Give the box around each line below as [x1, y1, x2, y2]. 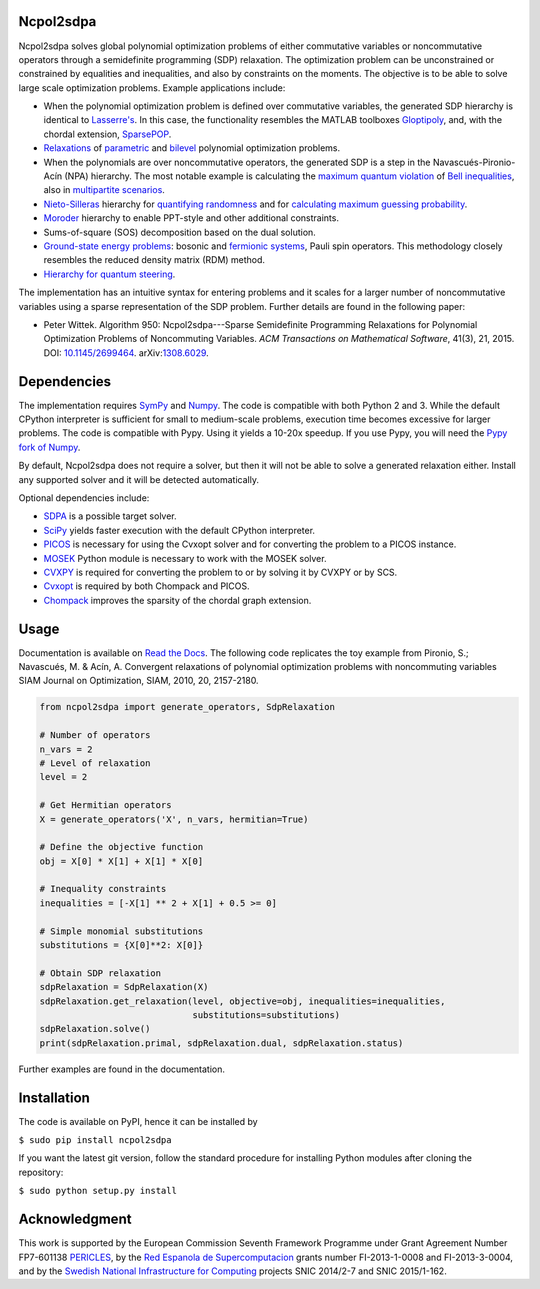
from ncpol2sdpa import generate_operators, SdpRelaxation [39, 701, 335, 713]
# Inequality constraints [39, 883, 167, 895]
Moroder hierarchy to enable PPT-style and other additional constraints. [43, 212, 340, 224]
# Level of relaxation [39, 757, 151, 769]
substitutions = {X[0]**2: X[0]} [39, 940, 204, 951]
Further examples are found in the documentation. [18, 1063, 225, 1075]
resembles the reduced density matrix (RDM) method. [43, 254, 265, 266]
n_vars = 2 [39, 743, 93, 755]
